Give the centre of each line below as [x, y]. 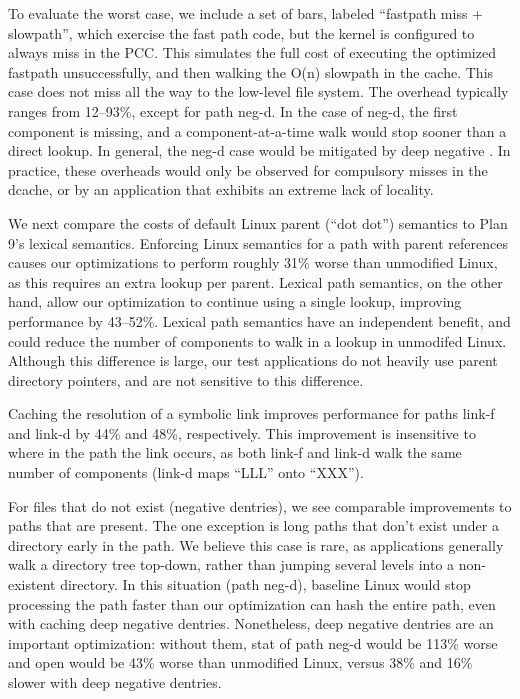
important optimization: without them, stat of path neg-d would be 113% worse [253, 642]
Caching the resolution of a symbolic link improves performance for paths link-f [251, 413]
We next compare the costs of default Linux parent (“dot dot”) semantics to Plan [258, 222]
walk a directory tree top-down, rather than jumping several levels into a [231, 564]
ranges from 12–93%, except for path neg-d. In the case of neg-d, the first [233, 110]
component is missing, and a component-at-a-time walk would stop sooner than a [257, 130]
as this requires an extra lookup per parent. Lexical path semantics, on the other [255, 281]
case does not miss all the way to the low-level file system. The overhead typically [258, 91]
